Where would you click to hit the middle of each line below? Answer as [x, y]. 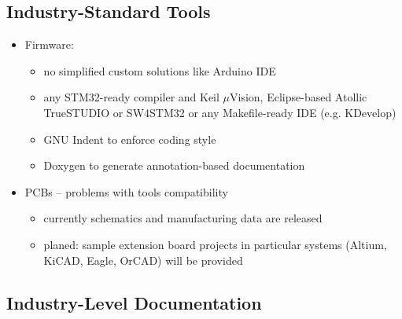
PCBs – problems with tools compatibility [126, 191]
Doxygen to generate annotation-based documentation [174, 165]
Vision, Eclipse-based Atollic [299, 97]
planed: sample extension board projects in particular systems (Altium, [215, 244]
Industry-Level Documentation [134, 302]
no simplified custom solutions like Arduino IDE [160, 70]
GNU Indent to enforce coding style [130, 139]
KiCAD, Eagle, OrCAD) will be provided [143, 260]
